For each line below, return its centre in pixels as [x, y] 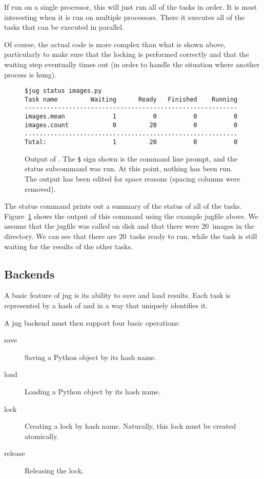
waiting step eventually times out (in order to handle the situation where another [132, 64]
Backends [29, 274]
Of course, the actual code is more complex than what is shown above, [115, 44]
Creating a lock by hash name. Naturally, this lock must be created [130, 426]
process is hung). [31, 74]
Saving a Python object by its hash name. [90, 357]
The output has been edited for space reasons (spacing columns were [133, 178]
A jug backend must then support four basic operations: [92, 322]
